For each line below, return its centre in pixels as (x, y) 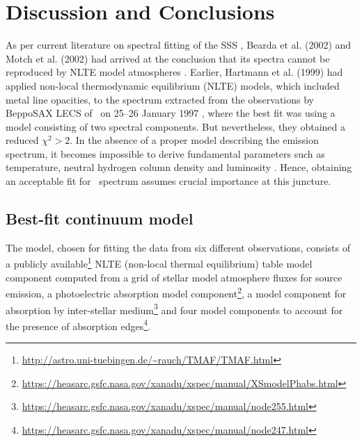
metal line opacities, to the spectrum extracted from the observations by (160, 99)
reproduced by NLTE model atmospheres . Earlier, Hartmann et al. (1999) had (174, 72)
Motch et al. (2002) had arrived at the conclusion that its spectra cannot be (168, 58)
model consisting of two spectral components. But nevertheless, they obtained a (175, 126)
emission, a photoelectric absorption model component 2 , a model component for (176, 292)
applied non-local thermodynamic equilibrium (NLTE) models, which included (173, 85)
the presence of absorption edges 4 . (78, 325)
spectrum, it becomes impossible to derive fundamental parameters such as (165, 153)
